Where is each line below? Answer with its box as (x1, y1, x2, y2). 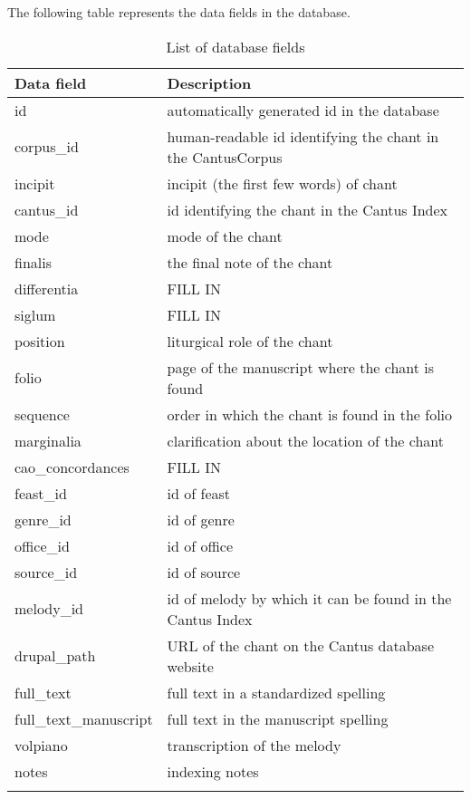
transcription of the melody (167, 734, 341, 756)
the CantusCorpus (167, 146, 283, 168)
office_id (14, 534, 70, 556)
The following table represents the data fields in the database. (7, 3, 351, 21)
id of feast (167, 482, 231, 504)
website (167, 655, 214, 677)
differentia (14, 277, 79, 299)
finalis (14, 251, 52, 273)
